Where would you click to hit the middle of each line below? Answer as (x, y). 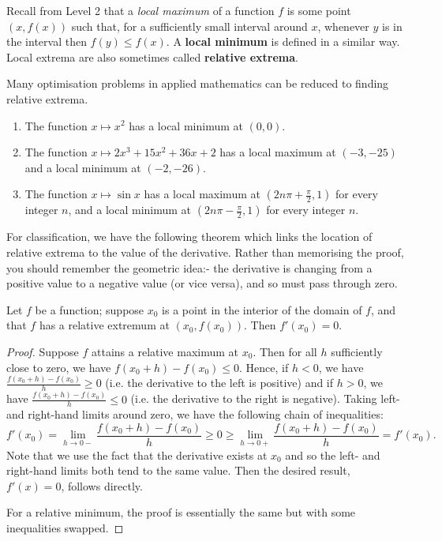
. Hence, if (264, 367)
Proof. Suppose (43, 351)
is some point (319, 10)
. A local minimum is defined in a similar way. (283, 41)
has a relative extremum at (104, 325)
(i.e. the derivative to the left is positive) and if (219, 383)
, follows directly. (102, 485)
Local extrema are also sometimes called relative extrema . (153, 56)
